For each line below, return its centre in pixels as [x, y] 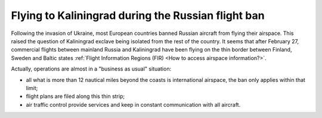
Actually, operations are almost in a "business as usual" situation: [91, 69]
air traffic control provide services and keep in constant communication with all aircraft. [133, 104]
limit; [32, 88]
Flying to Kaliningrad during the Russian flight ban [138, 15]
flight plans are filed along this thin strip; [75, 96]
